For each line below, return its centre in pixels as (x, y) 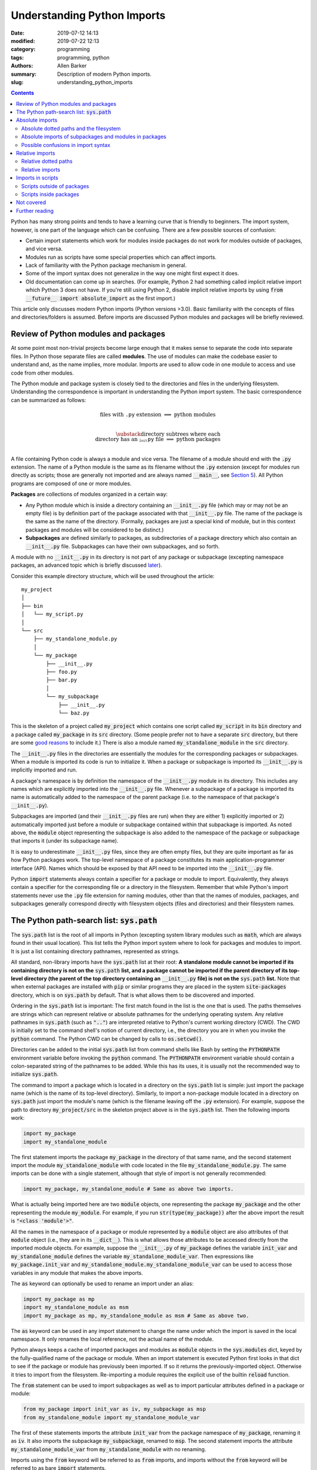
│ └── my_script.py (52, 614)
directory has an (116, 439)
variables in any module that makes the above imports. (77, 1272)
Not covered (31, 202)
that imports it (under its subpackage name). (65, 841)
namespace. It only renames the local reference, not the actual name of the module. (112, 1339)
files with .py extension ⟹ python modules (158, 414)
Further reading (35, 211)
